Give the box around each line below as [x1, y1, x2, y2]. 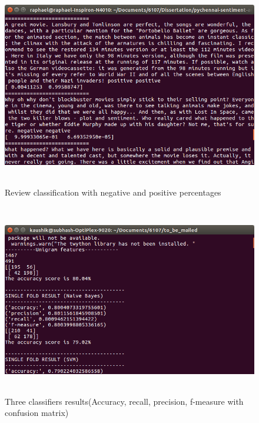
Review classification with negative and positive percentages [5, 186, 221, 198]
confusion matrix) [5, 407, 69, 419]
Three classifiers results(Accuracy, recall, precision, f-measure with [5, 395, 244, 407]
